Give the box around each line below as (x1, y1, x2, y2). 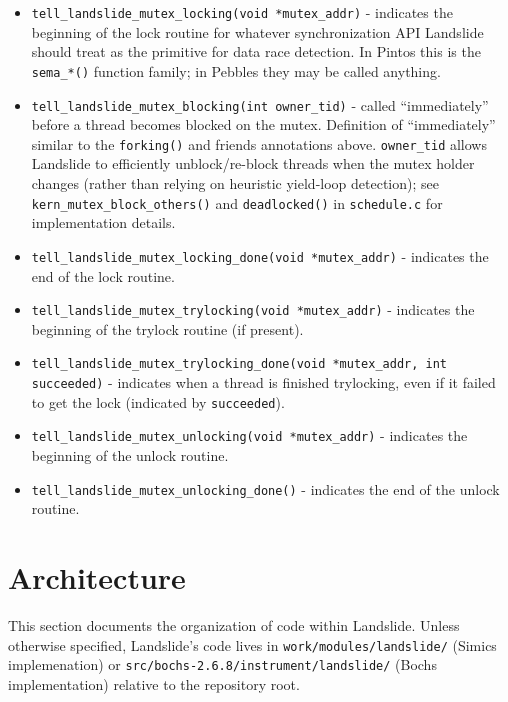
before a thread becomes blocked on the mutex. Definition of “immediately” (31, 114, 496, 135)
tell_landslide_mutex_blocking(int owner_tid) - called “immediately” (31, 94, 489, 115)
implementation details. (31, 212, 176, 233)
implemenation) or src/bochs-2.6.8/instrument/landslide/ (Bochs (8, 654, 437, 675)
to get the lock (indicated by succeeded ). (31, 391, 285, 412)
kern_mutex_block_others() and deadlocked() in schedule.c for (31, 192, 443, 213)
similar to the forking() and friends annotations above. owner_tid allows (31, 133, 487, 154)
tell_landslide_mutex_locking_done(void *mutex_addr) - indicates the (31, 245, 489, 266)
